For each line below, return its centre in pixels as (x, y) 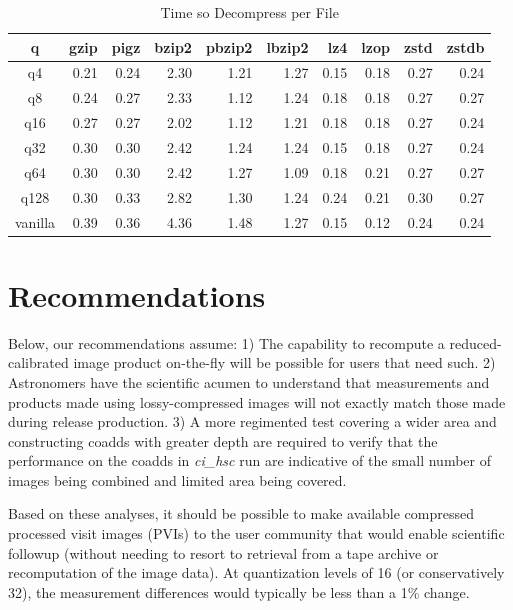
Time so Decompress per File (249, 12)
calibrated (38, 362)
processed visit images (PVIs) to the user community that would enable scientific (256, 533)
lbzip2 (287, 46)
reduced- (475, 342)
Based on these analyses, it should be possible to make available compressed (241, 513)
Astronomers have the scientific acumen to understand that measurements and (249, 381)
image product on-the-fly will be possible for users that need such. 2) (284, 362)
